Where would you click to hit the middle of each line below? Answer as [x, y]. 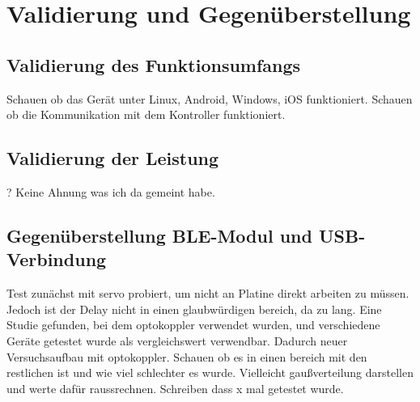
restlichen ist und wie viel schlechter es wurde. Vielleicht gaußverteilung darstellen [210, 372]
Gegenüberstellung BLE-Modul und [159, 235]
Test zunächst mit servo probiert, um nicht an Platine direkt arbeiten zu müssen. [208, 293]
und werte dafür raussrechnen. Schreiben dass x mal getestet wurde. [175, 388]
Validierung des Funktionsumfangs [154, 64]
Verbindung [57, 259]
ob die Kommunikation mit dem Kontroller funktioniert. [146, 114]
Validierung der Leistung [113, 158]
